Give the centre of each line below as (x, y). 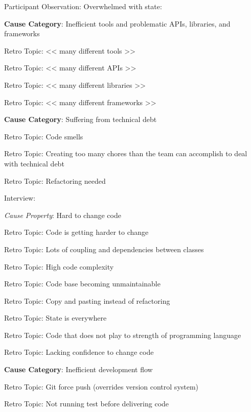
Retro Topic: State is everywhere (55, 318)
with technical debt (34, 163)
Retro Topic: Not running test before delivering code (87, 404)
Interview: (20, 198)
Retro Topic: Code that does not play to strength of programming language (123, 335)
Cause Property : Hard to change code (63, 215)
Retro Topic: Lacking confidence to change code (79, 352)
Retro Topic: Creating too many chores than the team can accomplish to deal (126, 153)
